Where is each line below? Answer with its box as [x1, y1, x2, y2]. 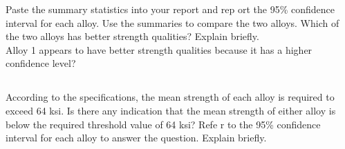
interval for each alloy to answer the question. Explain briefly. [6, 130, 267, 145]
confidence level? [6, 56, 76, 70]
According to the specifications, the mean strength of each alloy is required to [6, 90, 335, 104]
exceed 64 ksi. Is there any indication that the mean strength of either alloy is [6, 103, 336, 117]
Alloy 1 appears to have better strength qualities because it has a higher [6, 42, 313, 57]
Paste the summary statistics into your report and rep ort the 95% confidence [6, 2, 335, 16]
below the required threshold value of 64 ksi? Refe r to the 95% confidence [6, 117, 321, 131]
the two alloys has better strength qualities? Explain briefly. [6, 29, 259, 43]
